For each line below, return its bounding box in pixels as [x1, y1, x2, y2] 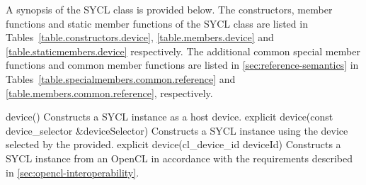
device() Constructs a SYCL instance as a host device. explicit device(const [6, 109, 333, 124]
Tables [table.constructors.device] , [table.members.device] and [6, 30, 274, 45]
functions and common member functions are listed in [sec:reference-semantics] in [6, 57, 359, 72]
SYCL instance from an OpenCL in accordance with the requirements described [6, 150, 353, 165]
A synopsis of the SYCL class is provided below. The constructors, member [6, 2, 333, 16]
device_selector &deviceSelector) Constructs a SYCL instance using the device [6, 123, 348, 138]
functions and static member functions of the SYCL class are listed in [6, 16, 308, 30]
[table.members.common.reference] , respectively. [6, 85, 213, 100]
